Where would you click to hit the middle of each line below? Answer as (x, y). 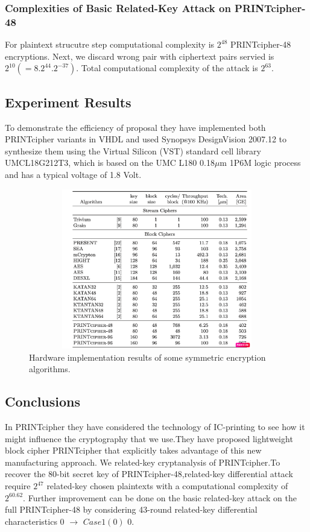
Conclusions (43, 401)
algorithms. (50, 369)
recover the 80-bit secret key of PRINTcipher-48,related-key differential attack (149, 474)
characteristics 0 (35, 521)
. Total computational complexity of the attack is (167, 68)
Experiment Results (68, 102)
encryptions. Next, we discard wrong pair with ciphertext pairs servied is (140, 56)
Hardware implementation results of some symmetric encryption (147, 357)
